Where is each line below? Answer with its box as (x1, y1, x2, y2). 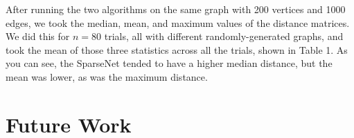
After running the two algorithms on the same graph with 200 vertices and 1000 (6, 2, 346, 16)
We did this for (6, 29, 70, 43)
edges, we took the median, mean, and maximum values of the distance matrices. (6, 15, 350, 30)
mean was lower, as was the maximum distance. (6, 69, 208, 83)
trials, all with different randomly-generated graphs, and (104, 29, 344, 43)
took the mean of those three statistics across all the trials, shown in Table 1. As (6, 42, 348, 57)
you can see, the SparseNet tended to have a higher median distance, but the (6, 56, 333, 70)
